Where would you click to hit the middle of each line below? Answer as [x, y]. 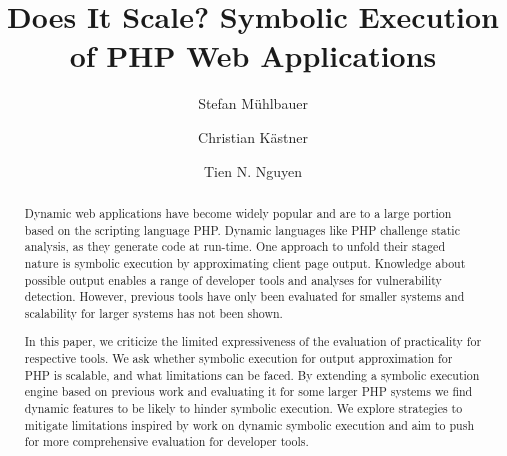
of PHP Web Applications [253, 55]
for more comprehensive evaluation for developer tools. [166, 441]
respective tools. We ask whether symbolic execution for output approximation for [238, 358]
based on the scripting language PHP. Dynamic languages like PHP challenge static [242, 229]
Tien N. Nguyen [253, 170]
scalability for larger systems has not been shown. [153, 312]
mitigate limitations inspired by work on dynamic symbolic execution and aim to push [249, 424]
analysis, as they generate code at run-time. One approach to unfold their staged [235, 246]
